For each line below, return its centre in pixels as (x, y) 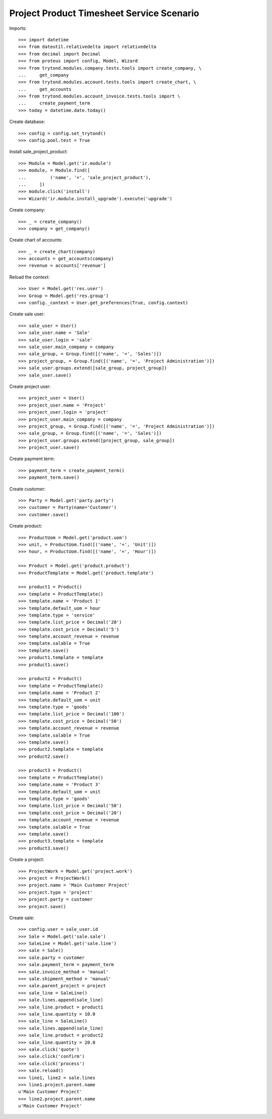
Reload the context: (29, 277)
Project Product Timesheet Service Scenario (104, 13)
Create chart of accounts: (36, 240)
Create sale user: (27, 314)
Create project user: (30, 386)
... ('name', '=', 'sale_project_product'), (85, 177)
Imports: (18, 28)
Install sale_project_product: (39, 152)
